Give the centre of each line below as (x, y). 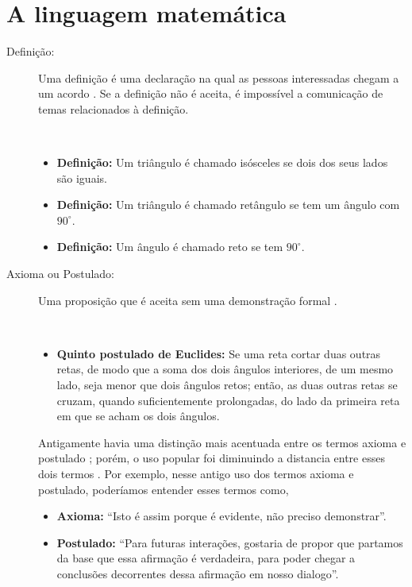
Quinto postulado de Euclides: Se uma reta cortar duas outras (219, 353)
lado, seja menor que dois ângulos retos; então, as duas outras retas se (227, 385)
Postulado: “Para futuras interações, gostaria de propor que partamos (230, 542)
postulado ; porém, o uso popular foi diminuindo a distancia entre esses (212, 458)
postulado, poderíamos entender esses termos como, (164, 489)
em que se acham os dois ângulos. (138, 416)
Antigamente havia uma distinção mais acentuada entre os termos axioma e (222, 442)
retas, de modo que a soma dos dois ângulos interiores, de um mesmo (225, 369)
